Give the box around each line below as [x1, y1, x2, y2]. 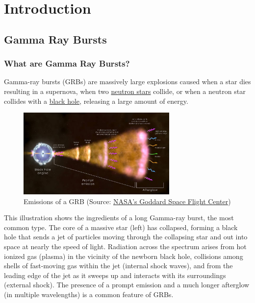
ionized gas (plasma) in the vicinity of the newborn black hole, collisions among [4, 251, 243, 261]
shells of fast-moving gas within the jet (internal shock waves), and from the [4, 260, 233, 271]
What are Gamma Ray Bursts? [4, 57, 130, 70]
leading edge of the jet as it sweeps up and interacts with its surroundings [4, 270, 226, 280]
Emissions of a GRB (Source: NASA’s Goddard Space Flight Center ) [24, 196, 231, 206]
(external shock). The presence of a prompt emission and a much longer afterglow [4, 280, 250, 290]
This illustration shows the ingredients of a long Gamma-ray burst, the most [4, 212, 234, 223]
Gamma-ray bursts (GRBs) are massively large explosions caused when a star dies [4, 76, 251, 87]
